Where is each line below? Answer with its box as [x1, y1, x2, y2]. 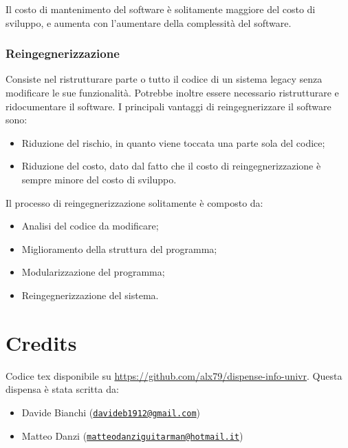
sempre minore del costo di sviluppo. [21, 172, 177, 186]
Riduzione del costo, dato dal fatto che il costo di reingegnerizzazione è [21, 159, 321, 173]
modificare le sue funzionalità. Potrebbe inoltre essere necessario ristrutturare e [6, 85, 339, 99]
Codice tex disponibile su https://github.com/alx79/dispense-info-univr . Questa [6, 368, 342, 383]
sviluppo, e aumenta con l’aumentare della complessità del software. [6, 15, 292, 30]
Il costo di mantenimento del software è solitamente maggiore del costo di [6, 2, 316, 16]
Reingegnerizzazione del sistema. [21, 287, 159, 302]
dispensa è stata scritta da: [6, 382, 119, 396]
